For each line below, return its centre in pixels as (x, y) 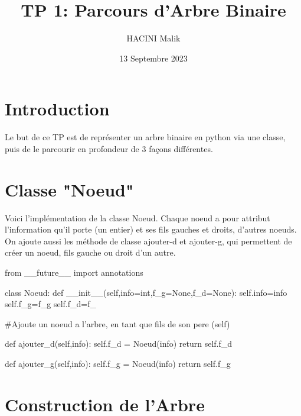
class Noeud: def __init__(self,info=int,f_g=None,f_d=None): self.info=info (146, 292)
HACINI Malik (153, 38)
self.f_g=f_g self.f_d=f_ (50, 304)
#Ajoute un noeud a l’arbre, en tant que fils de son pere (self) (117, 323)
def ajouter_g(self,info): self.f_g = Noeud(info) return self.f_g (118, 363)
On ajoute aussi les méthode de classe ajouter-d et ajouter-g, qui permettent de (148, 241)
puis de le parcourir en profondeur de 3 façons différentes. (109, 148)
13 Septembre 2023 (153, 58)
